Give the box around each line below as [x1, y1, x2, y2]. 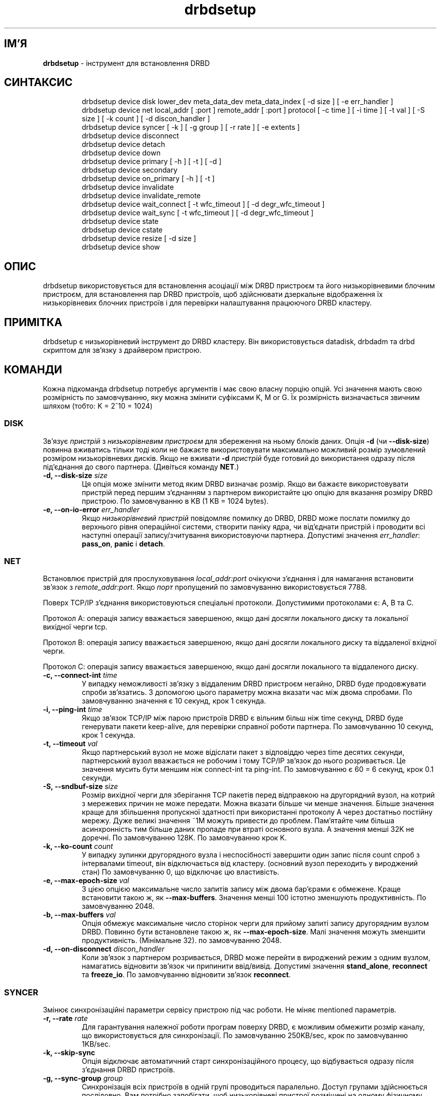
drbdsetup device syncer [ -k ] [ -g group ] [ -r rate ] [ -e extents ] [81, 123, 300, 132]
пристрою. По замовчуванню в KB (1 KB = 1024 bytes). [81, 496, 269, 505]
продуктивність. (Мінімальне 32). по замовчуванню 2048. [81, 936, 282, 945]
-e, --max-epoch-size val [43, 876, 129, 885]
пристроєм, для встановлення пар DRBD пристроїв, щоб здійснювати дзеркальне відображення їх [43, 290, 383, 299]
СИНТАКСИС [4, 76, 73, 89]
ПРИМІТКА [4, 316, 62, 329]
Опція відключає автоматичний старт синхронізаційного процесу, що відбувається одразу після [81, 1057, 414, 1066]
